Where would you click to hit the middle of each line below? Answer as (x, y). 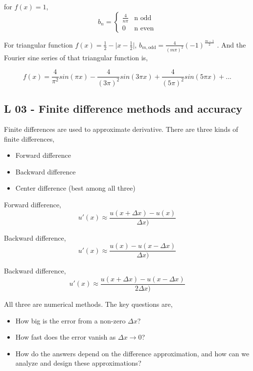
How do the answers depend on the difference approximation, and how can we (132, 353)
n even (144, 28)
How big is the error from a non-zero (70, 320)
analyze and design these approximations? (78, 363)
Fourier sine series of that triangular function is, (76, 57)
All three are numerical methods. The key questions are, (88, 304)
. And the (231, 44)
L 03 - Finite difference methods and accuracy (123, 109)
